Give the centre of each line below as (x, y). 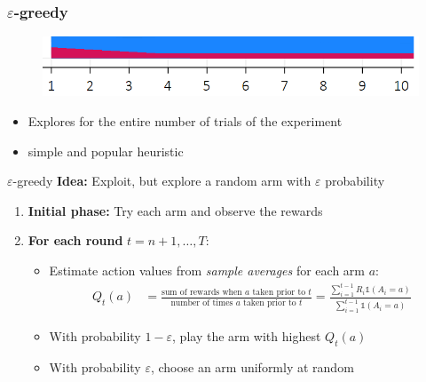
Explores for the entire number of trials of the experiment (185, 120)
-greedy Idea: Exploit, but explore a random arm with (162, 181)
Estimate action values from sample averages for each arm (207, 270)
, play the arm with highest (247, 336)
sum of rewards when (202, 293)
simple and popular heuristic (106, 151)
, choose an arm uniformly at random (252, 367)
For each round (75, 240)
